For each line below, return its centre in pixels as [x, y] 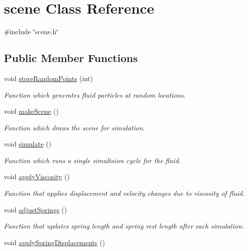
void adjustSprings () [35, 209]
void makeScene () [31, 111]
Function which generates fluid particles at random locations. [95, 94]
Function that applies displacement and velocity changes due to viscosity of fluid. [124, 193]
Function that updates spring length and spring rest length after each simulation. [124, 226]
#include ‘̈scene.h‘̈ [31, 31]
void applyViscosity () [37, 177]
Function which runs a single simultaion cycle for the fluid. [93, 160]
